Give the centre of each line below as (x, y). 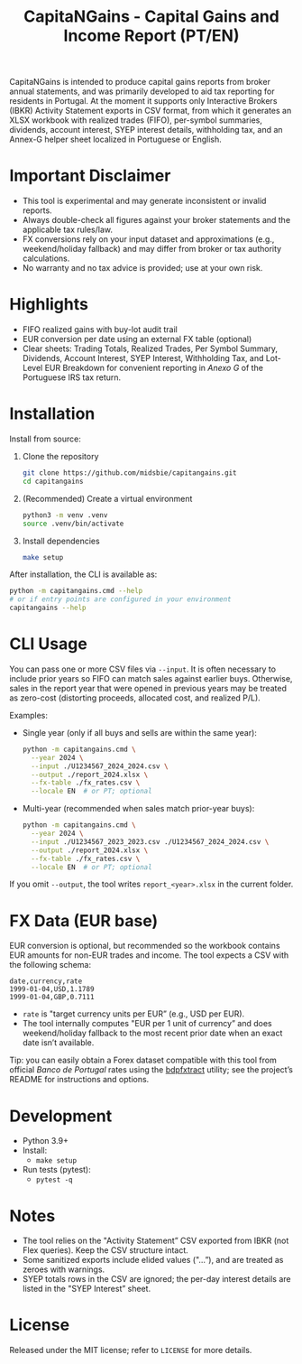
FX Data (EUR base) (84, 920)
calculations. (46, 258)
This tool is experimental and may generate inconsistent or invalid (144, 201)
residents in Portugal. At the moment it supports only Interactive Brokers (143, 101)
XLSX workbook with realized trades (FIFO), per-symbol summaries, (136, 120)
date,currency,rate (46, 981)
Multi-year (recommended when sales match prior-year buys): (138, 809)
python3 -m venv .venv (65, 515)
